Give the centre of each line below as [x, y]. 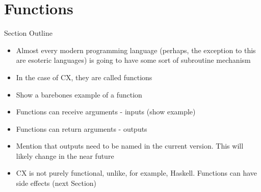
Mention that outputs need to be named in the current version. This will [130, 146]
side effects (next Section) [56, 183]
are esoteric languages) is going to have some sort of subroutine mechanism [133, 60]
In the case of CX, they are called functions [84, 77]
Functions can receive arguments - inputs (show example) [106, 112]
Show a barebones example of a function [79, 94]
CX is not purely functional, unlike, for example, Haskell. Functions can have [137, 173]
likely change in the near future [65, 155]
